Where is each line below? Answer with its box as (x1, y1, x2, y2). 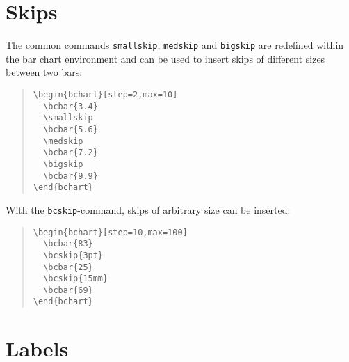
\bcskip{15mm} (43, 274, 108, 284)
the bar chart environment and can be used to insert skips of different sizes (6, 51, 325, 65)
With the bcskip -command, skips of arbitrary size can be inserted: (6, 202, 291, 217)
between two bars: (6, 65, 83, 79)
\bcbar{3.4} (43, 101, 98, 111)
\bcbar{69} (43, 285, 93, 295)
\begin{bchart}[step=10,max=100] (33, 227, 188, 237)
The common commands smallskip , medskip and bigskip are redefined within (6, 38, 344, 52)
